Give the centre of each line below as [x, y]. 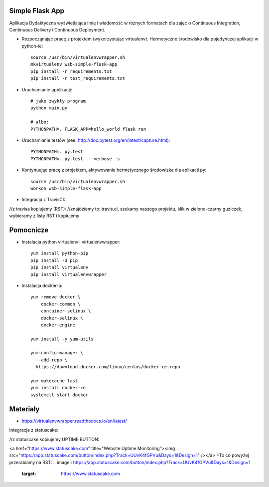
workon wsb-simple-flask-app [66, 188]
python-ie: [32, 46]
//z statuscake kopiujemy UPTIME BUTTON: [54, 439]
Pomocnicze [29, 230]
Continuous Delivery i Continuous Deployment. [57, 29]
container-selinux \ [66, 311]
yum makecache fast [54, 381]
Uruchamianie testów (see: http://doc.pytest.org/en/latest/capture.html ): [96, 140]
